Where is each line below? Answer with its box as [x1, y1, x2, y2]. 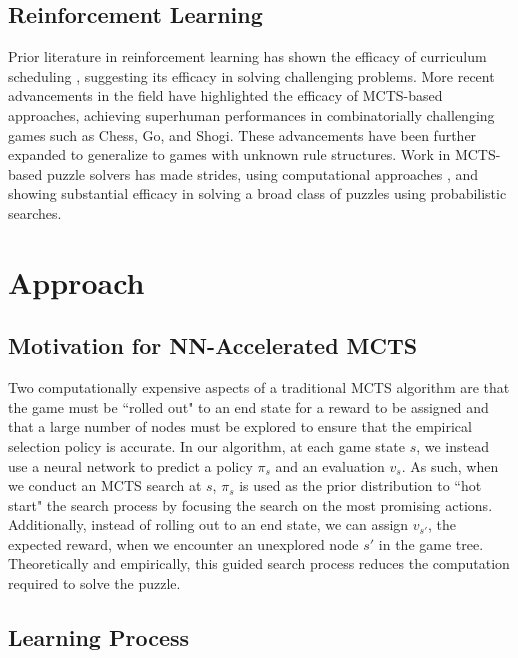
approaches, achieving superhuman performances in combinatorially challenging [8, 104, 495, 125]
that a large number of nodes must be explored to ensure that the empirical [8, 416, 472, 437]
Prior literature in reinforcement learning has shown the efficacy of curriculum [8, 46, 487, 67]
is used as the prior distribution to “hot [239, 475, 482, 496]
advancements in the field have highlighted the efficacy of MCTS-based [8, 85, 443, 106]
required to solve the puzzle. [8, 573, 181, 594]
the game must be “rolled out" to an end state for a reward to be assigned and [8, 396, 489, 417]
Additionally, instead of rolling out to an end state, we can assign [8, 514, 409, 535]
